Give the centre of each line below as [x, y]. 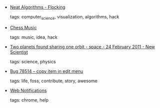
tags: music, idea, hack [34, 37]
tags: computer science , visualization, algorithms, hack [65, 17]
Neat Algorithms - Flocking [38, 7]
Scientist [19, 52]
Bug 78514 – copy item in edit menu [46, 71]
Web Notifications [28, 90]
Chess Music [23, 27]
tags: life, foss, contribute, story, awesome [54, 81]
